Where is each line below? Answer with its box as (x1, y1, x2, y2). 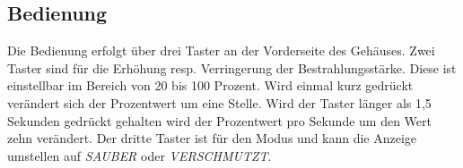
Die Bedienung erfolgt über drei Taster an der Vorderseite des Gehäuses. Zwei (7, 41, 435, 60)
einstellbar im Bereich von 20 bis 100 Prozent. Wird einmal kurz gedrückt (7, 76, 414, 95)
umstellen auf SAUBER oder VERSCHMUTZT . (7, 146, 272, 164)
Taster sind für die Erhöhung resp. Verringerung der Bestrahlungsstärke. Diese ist (7, 58, 457, 77)
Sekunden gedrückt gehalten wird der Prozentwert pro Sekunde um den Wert (7, 111, 432, 130)
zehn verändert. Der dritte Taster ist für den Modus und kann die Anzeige (7, 129, 417, 147)
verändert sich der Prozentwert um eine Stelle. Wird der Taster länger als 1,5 (7, 93, 432, 112)
